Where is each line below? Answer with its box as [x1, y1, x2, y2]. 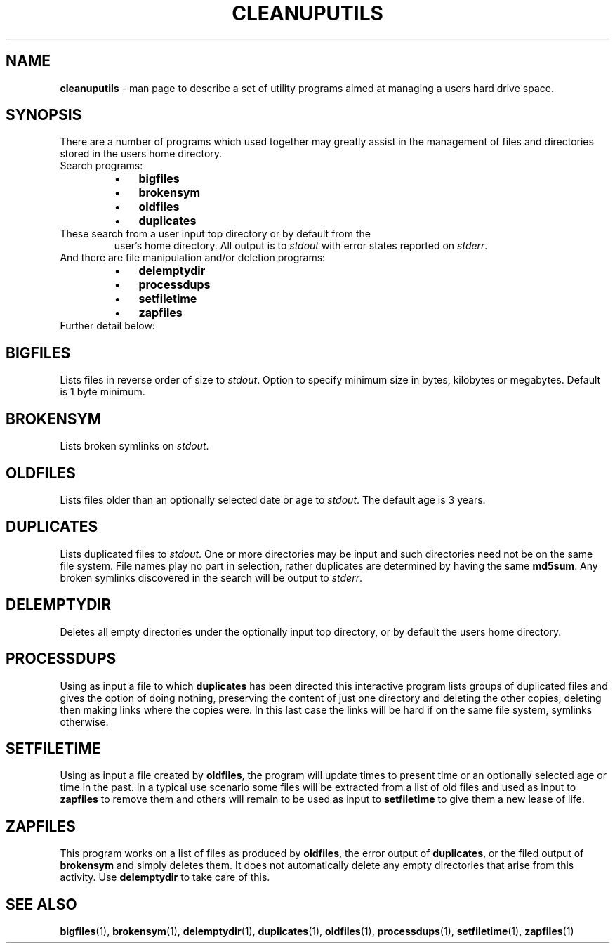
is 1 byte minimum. [60, 386, 145, 398]
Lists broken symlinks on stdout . [60, 440, 209, 452]
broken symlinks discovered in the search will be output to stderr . [60, 571, 362, 584]
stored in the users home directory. [60, 148, 223, 160]
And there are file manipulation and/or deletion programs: [60, 251, 326, 264]
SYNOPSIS [6, 106, 82, 124]
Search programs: [60, 159, 143, 172]
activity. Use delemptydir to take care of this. [60, 871, 270, 884]
